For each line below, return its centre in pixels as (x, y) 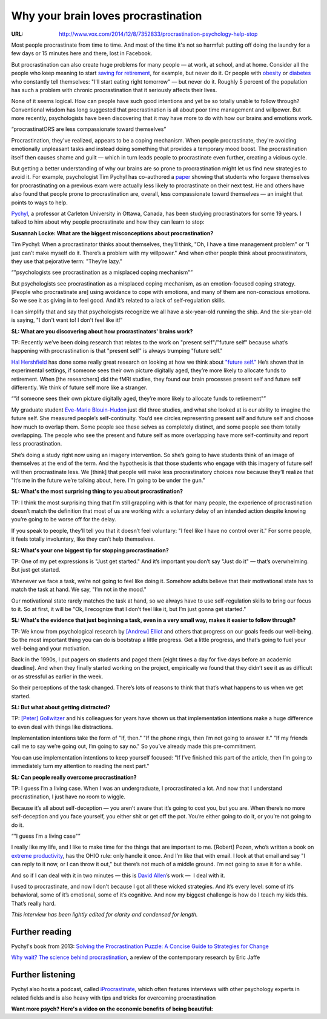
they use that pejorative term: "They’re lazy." (67, 261)
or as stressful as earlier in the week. (57, 677)
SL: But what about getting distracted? (61, 707)
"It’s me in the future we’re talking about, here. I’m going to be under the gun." (108, 480)
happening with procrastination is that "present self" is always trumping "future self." (117, 351)
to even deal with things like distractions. (62, 727)
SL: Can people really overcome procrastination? (74, 777)
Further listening (43, 975)
